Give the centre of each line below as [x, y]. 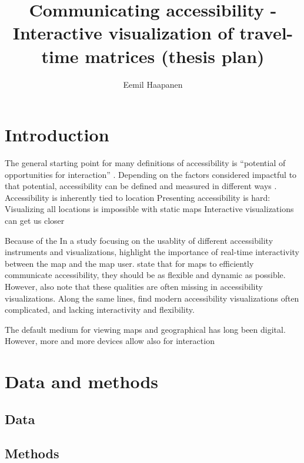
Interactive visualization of [123, 33]
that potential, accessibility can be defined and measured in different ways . [141, 186]
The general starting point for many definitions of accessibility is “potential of [145, 163]
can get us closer [35, 220]
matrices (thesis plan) [175, 56]
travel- [266, 33]
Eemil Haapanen [153, 84]
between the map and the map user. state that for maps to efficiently [129, 263]
